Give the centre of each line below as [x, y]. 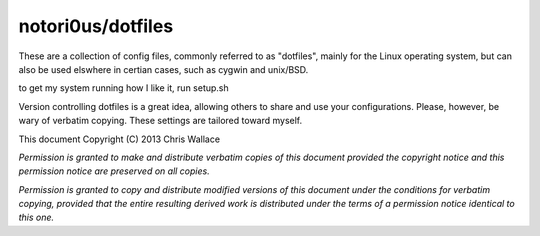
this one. [36, 217]
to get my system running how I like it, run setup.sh [123, 88]
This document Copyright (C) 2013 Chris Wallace [119, 139]
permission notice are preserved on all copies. [114, 171]
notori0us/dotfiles [96, 26]
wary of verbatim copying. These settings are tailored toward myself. [160, 121]
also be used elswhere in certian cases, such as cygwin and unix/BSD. [163, 69]
